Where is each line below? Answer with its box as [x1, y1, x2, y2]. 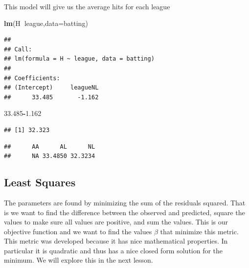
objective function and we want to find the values [4, 226, 152, 236]
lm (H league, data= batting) [4, 18, 88, 28]
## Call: [4, 45, 32, 53]
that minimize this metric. [160, 226, 239, 236]
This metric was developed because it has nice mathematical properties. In [4, 236, 228, 246]
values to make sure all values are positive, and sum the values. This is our [4, 217, 228, 227]
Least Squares [4, 175, 76, 190]
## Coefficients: [4, 74, 60, 82]
